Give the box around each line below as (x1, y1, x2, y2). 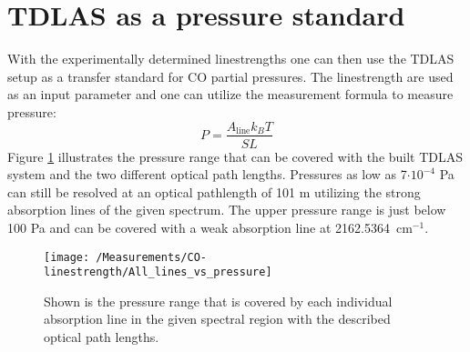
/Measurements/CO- (96, 250, 207, 264)
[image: (44, 250, 90, 264)
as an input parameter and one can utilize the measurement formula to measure (7, 85, 454, 104)
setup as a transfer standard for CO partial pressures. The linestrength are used (7, 66, 454, 85)
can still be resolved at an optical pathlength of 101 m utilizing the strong (7, 182, 421, 201)
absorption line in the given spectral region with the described (44, 309, 391, 328)
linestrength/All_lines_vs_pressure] (44, 266, 272, 279)
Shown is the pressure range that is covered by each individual (44, 291, 393, 310)
